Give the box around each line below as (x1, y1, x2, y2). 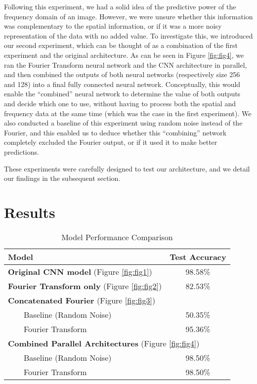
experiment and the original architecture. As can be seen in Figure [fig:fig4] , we (4, 49, 244, 60)
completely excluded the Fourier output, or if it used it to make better (4, 137, 217, 147)
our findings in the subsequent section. (4, 173, 121, 183)
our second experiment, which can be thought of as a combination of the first (4, 40, 238, 50)
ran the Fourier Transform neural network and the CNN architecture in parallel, (4, 59, 247, 70)
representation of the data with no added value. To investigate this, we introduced (4, 30, 253, 41)
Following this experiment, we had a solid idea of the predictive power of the (4, 1, 236, 11)
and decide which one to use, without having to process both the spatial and (4, 98, 236, 108)
